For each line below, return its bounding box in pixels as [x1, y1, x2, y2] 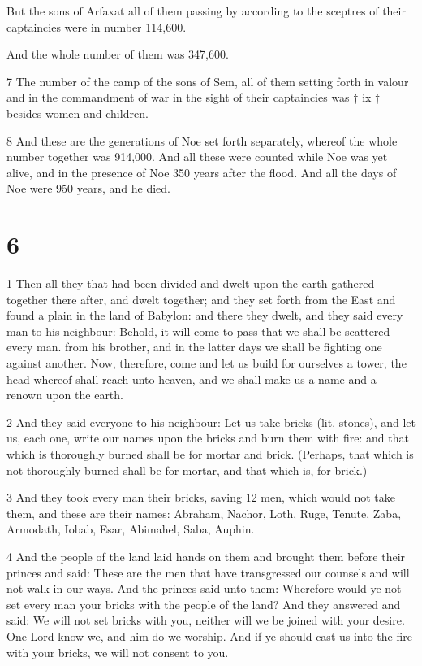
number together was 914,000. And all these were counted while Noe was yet [6, 148, 388, 165]
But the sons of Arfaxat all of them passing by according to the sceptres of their [6, 2, 406, 19]
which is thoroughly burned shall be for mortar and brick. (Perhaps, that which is [6, 446, 414, 462]
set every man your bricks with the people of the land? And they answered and [6, 595, 401, 612]
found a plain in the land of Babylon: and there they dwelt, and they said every [6, 307, 403, 324]
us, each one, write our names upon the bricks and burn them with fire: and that [6, 429, 409, 446]
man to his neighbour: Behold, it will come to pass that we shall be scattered [6, 322, 390, 339]
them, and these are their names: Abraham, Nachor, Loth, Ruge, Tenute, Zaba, [6, 504, 402, 521]
